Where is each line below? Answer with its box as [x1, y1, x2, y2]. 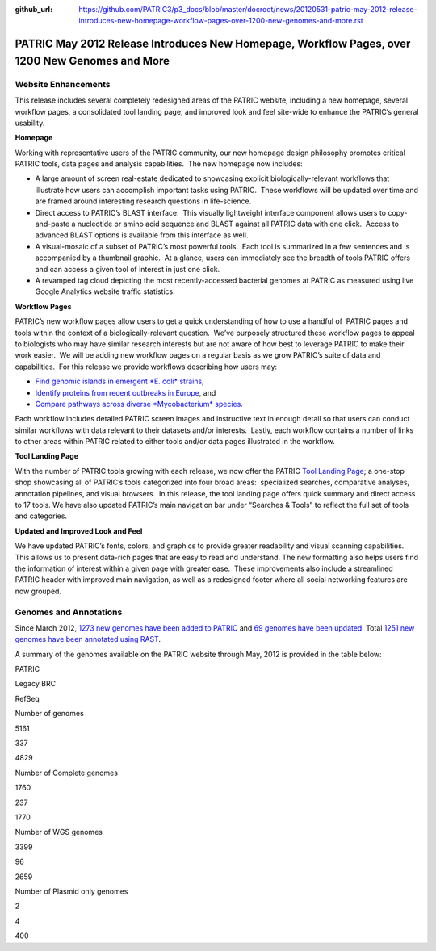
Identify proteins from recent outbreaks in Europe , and [35, 388, 216, 397]
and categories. [15, 511, 68, 521]
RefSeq [15, 693, 40, 703]
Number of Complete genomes [15, 768, 119, 777]
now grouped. [15, 586, 62, 596]
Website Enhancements [15, 78, 111, 90]
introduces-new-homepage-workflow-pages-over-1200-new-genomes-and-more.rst [78, 16, 363, 26]
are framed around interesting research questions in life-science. [35, 196, 252, 206]
